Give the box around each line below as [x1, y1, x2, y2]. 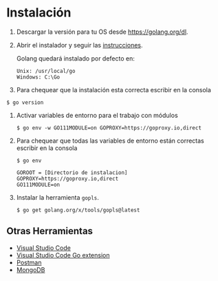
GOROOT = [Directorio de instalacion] [16, 169, 128, 176]
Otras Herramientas [6, 225, 94, 237]
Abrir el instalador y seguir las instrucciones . [16, 41, 143, 49]
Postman [16, 258, 42, 267]
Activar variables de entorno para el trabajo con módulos [16, 111, 178, 119]
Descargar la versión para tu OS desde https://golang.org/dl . [16, 28, 188, 36]
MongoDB [16, 265, 45, 273]
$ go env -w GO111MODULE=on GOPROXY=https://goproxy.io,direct [16, 124, 202, 132]
